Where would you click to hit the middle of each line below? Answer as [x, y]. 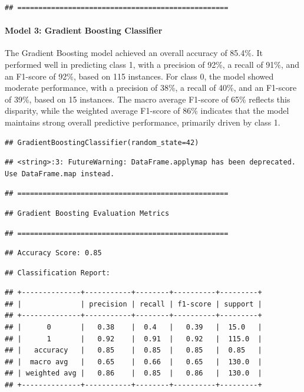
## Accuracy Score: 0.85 [53, 253]
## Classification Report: [57, 273]
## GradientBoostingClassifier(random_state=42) [102, 142]
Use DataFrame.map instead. [60, 174]
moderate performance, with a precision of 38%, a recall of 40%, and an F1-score [151, 88]
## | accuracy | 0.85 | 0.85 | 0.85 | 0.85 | [133, 350]
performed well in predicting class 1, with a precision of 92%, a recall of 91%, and [152, 64]
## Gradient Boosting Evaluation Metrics [87, 213]
